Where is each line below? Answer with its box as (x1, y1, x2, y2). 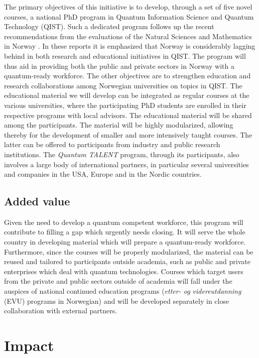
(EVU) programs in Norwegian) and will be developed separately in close (4, 295, 229, 306)
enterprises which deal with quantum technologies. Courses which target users (4, 266, 243, 276)
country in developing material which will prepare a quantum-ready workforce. (4, 236, 246, 247)
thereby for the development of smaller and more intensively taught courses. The (4, 129, 252, 140)
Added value (4, 193, 70, 209)
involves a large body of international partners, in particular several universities (4, 159, 249, 169)
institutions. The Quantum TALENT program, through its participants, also (4, 149, 239, 159)
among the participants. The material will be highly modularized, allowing (4, 120, 233, 130)
